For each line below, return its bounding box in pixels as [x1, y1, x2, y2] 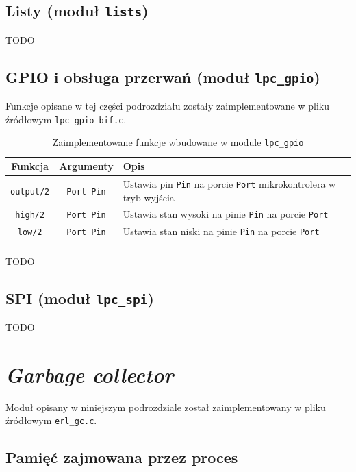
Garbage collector [5, 360, 174, 388]
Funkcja [11, 159, 49, 173]
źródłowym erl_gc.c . [5, 413, 97, 427]
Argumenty [59, 159, 114, 173]
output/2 [10, 186, 50, 197]
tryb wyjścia [123, 190, 175, 204]
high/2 [15, 210, 45, 221]
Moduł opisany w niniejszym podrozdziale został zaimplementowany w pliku [5, 399, 326, 414]
